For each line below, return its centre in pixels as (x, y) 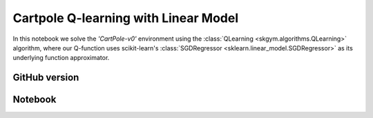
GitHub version (46, 78)
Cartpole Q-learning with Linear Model (125, 18)
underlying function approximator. (61, 58)
